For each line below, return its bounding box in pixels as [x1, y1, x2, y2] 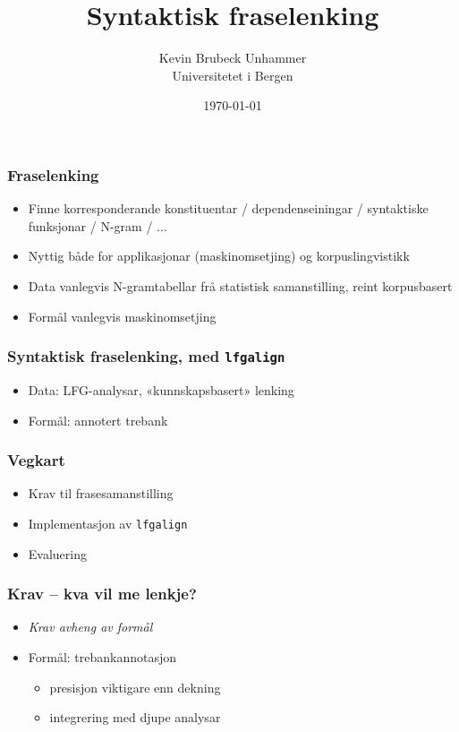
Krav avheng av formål [28, 617, 153, 636]
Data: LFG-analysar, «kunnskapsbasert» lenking [28, 380, 294, 399]
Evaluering [28, 544, 87, 563]
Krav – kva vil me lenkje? [7, 582, 197, 605]
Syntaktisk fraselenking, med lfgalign [7, 345, 285, 367]
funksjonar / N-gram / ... [28, 216, 167, 235]
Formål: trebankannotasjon [28, 648, 177, 667]
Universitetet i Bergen [172, 65, 293, 84]
